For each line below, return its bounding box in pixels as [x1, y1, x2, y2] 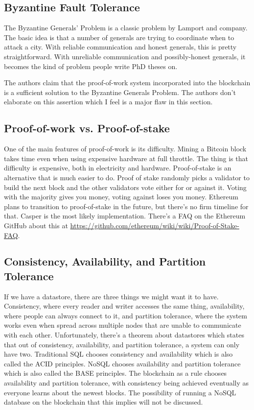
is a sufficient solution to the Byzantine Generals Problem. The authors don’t [4, 87, 236, 97]
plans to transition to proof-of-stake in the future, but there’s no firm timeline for [4, 201, 249, 211]
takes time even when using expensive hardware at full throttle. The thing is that [4, 153, 248, 163]
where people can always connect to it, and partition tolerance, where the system [4, 310, 247, 320]
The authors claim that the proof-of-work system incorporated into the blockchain [4, 77, 251, 88]
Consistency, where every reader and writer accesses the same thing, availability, [4, 301, 245, 311]
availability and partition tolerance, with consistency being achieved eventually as [4, 378, 249, 388]
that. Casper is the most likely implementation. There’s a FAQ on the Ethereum [4, 211, 246, 221]
